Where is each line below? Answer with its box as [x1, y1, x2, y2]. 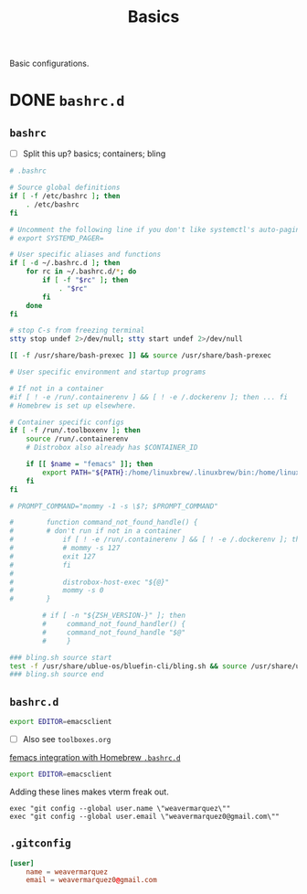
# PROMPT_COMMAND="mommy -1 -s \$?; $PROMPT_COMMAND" [9, 501, 219, 511]
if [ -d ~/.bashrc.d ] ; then [9, 259, 121, 268]
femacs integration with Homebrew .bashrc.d [9, 752, 181, 762]
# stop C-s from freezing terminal [9, 326, 145, 335]
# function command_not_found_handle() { [9, 518, 198, 527]
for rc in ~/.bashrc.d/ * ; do [26, 267, 137, 276]
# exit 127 [9, 551, 96, 561]
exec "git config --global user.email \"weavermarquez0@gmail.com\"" [9, 812, 281, 821]
